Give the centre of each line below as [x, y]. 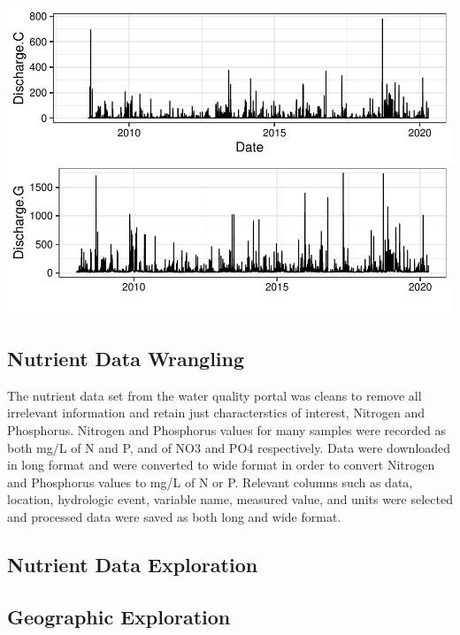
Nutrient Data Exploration [133, 564]
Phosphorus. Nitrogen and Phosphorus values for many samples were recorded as [226, 429]
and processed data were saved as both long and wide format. [174, 516]
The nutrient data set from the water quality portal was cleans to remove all [215, 395]
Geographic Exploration [119, 616]
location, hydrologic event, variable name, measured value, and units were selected [230, 499]
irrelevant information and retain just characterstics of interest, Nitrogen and [216, 413]
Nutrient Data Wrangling [126, 358]
